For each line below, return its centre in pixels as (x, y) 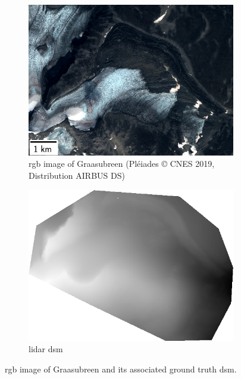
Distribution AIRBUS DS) (77, 175)
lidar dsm (46, 349)
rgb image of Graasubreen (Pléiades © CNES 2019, (122, 164)
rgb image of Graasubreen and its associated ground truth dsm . (121, 369)
